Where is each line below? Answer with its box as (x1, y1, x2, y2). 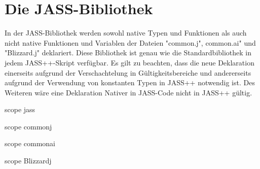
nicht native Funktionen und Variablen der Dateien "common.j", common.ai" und (5, 37, 256, 48)
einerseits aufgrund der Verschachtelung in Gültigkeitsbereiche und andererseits (5, 67, 251, 78)
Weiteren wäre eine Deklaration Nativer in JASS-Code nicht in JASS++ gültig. (5, 87, 252, 97)
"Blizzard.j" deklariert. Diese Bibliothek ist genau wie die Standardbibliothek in (5, 47, 252, 58)
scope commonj (5, 121, 52, 131)
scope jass (5, 104, 35, 115)
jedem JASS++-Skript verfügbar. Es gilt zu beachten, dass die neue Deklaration (5, 57, 254, 67)
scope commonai (5, 138, 56, 149)
